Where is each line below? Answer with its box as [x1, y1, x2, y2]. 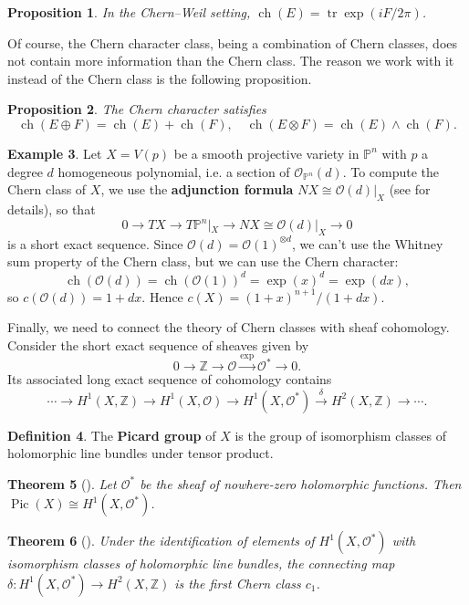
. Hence [141, 287, 183, 306]
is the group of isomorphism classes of [234, 425, 446, 444]
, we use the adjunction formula [100, 180, 294, 199]
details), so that [7, 199, 96, 218]
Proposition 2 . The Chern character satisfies [7, 99, 266, 119]
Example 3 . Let [7, 143, 102, 162]
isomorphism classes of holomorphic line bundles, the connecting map [7, 554, 395, 573]
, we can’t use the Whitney [292, 234, 443, 253]
